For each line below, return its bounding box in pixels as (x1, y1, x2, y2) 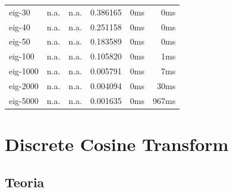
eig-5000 (9, 94, 39, 106)
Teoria (5, 172, 45, 191)
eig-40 (9, 20, 30, 33)
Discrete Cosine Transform (5, 132, 229, 156)
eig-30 (9, 5, 30, 18)
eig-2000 (9, 79, 39, 92)
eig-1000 (9, 65, 39, 77)
